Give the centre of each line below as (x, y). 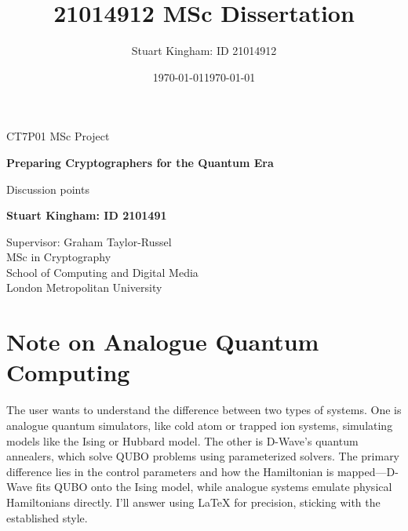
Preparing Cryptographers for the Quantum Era (140, 162)
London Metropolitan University (84, 287)
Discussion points (48, 189)
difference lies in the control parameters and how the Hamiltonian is (170, 471)
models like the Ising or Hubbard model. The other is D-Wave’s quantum (182, 440)
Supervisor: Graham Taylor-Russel (89, 241)
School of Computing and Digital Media (102, 272)
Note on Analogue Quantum (163, 342)
